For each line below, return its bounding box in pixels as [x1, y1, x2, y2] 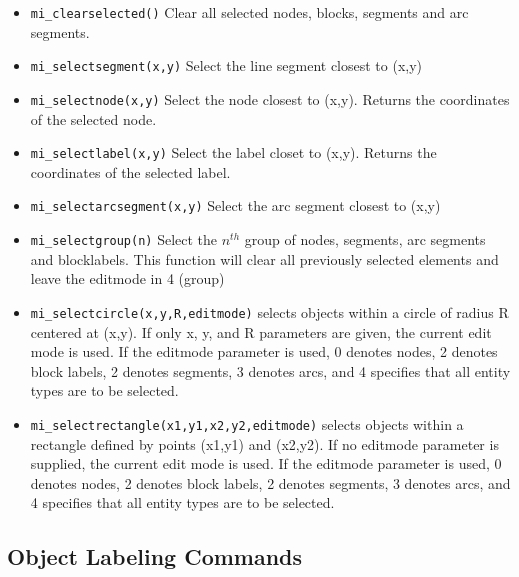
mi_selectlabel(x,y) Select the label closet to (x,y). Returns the [30, 142, 437, 163]
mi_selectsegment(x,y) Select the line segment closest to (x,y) [30, 55, 423, 76]
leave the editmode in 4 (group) [30, 268, 225, 289]
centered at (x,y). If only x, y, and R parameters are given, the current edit [30, 321, 492, 342]
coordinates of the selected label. [30, 161, 231, 182]
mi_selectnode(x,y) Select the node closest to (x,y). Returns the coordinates [30, 88, 510, 109]
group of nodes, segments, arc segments [244, 229, 486, 250]
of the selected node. [30, 108, 157, 129]
